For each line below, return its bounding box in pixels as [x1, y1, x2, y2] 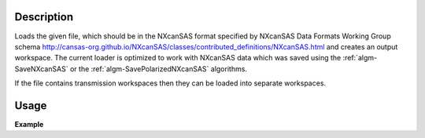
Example [14, 119, 44, 129]
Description [14, 10, 74, 24]
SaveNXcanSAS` [14, 64, 68, 74]
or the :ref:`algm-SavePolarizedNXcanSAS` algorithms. [69, 64, 248, 74]
